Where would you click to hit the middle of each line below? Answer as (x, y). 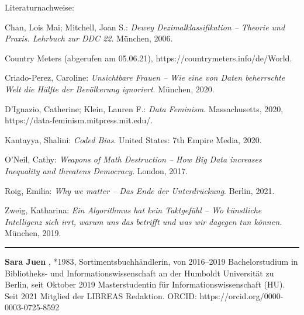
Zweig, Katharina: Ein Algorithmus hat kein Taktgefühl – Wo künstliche (133, 210)
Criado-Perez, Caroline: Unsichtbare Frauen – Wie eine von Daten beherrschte (145, 77)
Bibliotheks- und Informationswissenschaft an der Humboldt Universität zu (139, 273)
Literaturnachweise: (39, 7)
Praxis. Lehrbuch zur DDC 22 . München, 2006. (89, 38)
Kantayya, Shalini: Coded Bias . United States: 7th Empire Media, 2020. (133, 139)
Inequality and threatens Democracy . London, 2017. (96, 170)
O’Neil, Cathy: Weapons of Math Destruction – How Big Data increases (133, 159)
